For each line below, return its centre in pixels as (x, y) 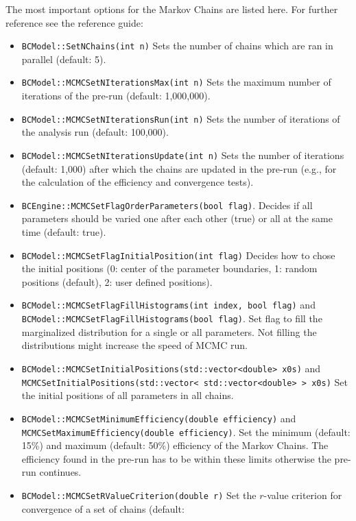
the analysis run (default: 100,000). (95, 132)
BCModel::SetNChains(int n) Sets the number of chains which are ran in (177, 46)
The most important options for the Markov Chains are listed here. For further (172, 9)
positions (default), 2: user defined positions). (117, 281)
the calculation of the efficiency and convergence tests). (138, 182)
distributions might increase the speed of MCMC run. (134, 345)
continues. (60, 472)
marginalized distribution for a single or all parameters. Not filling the (169, 331)
